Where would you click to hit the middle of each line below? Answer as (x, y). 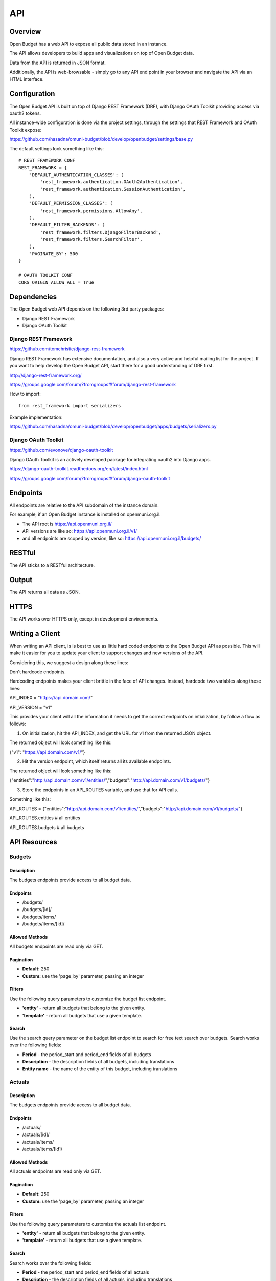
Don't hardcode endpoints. (38, 672)
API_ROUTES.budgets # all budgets (47, 827)
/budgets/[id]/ (37, 910)
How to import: (25, 394)
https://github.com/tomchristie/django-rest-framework (67, 349)
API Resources (33, 842)
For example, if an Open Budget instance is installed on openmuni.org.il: (85, 514)
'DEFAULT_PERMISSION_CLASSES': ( (71, 203)
